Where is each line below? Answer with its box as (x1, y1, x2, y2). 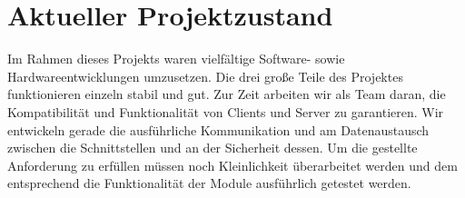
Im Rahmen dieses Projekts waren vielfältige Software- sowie (7, 49, 345, 68)
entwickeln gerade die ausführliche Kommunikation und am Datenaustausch (7, 120, 430, 139)
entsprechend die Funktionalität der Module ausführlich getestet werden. (7, 173, 411, 193)
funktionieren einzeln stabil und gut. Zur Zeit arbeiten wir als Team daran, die (7, 84, 446, 104)
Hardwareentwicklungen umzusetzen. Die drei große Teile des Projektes (7, 66, 403, 85)
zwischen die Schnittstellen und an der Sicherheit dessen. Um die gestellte (7, 138, 418, 157)
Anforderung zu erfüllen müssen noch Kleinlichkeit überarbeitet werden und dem (7, 155, 458, 174)
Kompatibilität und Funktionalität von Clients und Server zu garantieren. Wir (7, 102, 444, 121)
